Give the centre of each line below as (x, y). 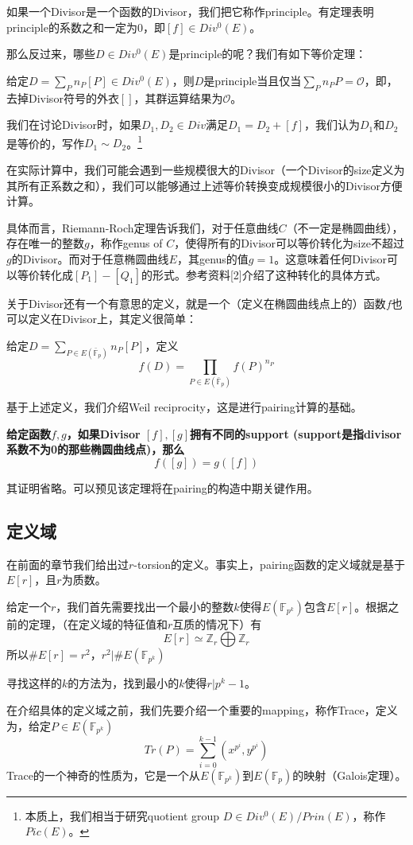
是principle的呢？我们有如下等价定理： (268, 54)
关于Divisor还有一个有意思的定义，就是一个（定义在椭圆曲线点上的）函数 (196, 303)
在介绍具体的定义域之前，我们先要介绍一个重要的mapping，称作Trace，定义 (202, 709)
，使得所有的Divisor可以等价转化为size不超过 (289, 243)
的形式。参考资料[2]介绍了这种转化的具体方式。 (264, 274)
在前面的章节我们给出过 (68, 564)
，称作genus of (126, 243)
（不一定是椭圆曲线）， (345, 227)
